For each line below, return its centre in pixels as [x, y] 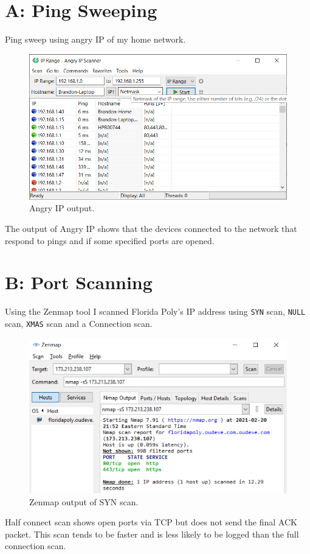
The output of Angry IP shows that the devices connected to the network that [151, 228]
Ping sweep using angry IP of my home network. [95, 39]
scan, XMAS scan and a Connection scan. [79, 323]
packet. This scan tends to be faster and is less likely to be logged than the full [152, 534]
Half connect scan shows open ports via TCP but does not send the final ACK [151, 522]
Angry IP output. [62, 208]
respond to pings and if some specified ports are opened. [110, 240]
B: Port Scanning [79, 282]
